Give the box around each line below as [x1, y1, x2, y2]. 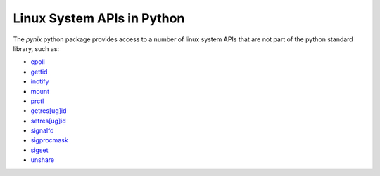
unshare [30, 156, 55, 164]
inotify [30, 77, 49, 86]
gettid [30, 67, 48, 76]
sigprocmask [30, 136, 68, 144]
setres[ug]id [30, 116, 66, 125]
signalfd [30, 126, 54, 135]
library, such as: [13, 44, 60, 53]
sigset [30, 146, 49, 154]
